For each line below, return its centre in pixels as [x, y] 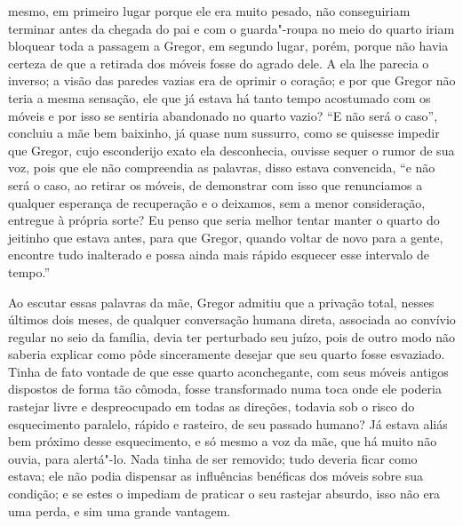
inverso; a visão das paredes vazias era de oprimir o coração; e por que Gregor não [232, 80]
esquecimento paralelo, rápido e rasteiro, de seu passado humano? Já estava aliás [228, 423]
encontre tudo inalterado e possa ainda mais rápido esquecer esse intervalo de [219, 255]
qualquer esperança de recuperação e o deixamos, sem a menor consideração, [217, 202]
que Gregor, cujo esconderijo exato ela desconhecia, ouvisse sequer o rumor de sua [231, 150]
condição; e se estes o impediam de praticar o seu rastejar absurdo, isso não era [224, 494]
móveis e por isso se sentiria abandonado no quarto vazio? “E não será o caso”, [223, 115]
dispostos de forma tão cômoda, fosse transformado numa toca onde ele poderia [225, 389]
